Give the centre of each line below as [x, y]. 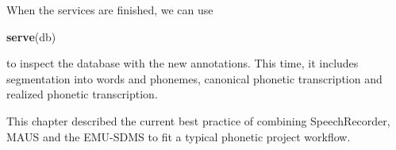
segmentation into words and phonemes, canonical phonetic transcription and [194, 78]
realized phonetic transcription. [82, 94]
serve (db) [31, 36]
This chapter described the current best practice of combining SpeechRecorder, [198, 120]
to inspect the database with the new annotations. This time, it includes [183, 63]
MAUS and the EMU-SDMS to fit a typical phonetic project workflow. [179, 136]
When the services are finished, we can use [110, 10]
